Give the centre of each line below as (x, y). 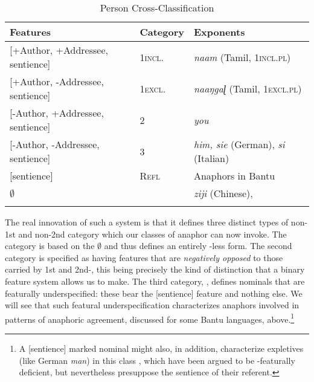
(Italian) (211, 158)
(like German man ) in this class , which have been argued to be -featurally (157, 360)
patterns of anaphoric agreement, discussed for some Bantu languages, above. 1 (150, 318)
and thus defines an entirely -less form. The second (198, 246)
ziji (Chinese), (223, 193)
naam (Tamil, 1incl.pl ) (242, 57)
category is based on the (50, 246)
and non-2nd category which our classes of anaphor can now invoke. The (152, 234)
